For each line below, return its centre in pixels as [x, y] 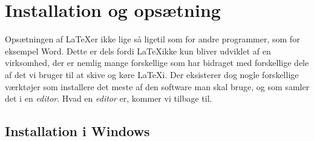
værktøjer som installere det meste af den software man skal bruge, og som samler [157, 86]
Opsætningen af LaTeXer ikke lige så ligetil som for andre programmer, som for [152, 39]
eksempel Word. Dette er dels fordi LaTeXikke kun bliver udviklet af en [138, 51]
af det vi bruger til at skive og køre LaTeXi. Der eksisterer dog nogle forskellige [152, 74]
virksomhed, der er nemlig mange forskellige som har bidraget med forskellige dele [157, 63]
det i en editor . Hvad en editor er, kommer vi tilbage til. [109, 98]
